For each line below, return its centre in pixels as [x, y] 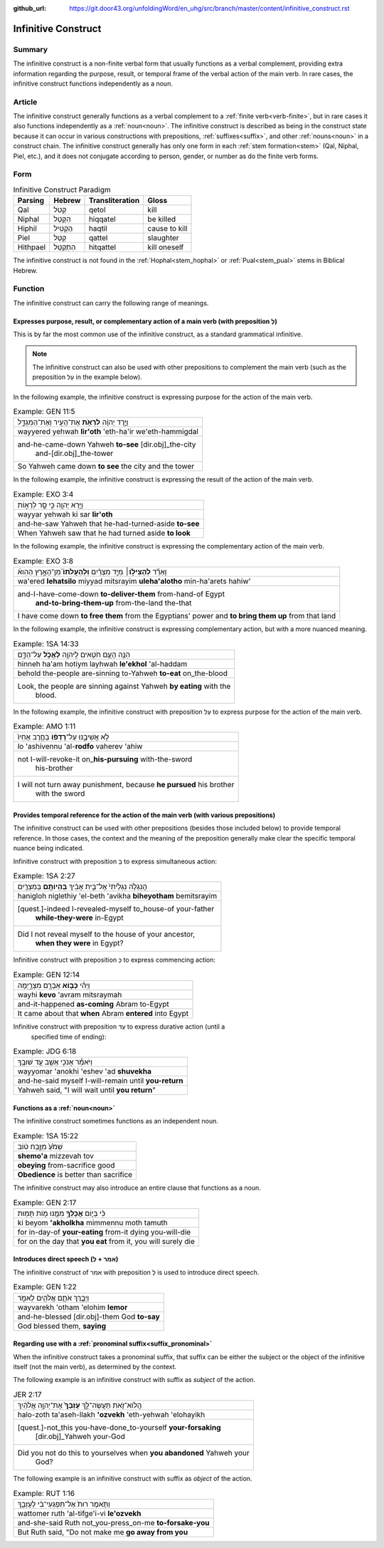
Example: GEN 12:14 [47, 975]
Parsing [31, 201]
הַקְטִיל [63, 229]
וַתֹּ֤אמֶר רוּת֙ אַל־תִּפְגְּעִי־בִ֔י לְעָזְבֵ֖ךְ [64, 1504]
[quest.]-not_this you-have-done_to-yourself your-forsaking [119, 1428]
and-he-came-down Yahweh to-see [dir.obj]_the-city [107, 445]
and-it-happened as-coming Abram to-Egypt [94, 1004]
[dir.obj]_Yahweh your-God [80, 1437]
